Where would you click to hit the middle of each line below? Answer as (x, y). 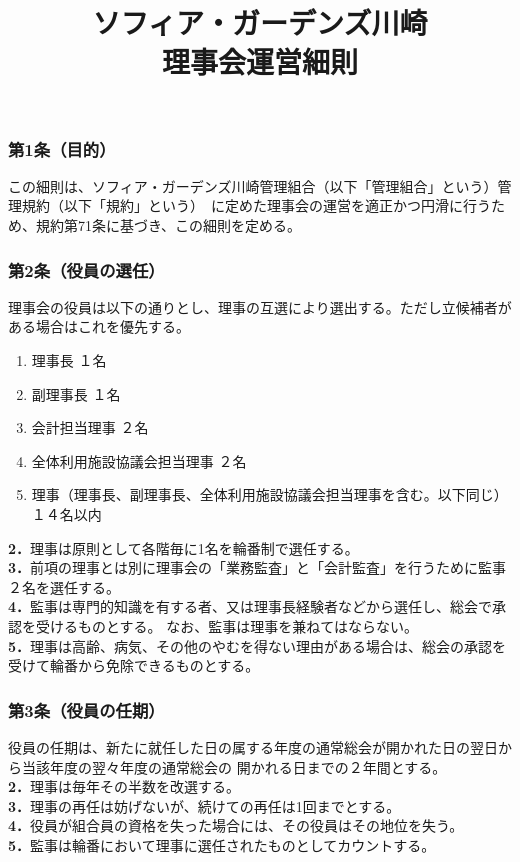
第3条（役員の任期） (86, 709)
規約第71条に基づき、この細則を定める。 (168, 225)
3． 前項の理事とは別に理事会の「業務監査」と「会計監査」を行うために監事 (257, 567)
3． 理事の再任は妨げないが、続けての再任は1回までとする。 (204, 805)
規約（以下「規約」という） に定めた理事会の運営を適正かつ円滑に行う (256, 205)
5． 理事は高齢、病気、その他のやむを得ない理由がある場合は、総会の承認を (257, 645)
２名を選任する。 (64, 586)
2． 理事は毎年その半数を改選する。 (124, 786)
